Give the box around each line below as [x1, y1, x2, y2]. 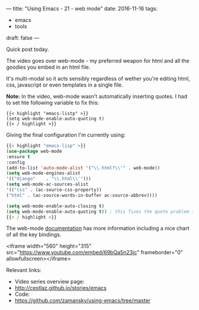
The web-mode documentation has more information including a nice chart [6, 225, 190, 232]
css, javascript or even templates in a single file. [6, 81, 123, 88]
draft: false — [6, 34, 40, 41]
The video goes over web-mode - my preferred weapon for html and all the [6, 57, 190, 64]
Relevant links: [6, 267, 41, 274]
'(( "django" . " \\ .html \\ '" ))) [6, 176, 92, 182]
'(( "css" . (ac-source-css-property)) [6, 187, 102, 193]
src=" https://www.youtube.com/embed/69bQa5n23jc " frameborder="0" [6, 249, 184, 256]
